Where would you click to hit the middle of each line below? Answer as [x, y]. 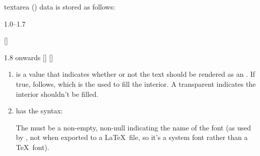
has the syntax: [39, 111]
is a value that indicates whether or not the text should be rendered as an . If [136, 74]
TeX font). [32, 147]
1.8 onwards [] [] [29, 57]
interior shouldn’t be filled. [57, 94]
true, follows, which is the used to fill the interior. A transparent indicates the [136, 84]
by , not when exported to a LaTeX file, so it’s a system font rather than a [132, 137]
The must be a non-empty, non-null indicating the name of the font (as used [134, 127]
